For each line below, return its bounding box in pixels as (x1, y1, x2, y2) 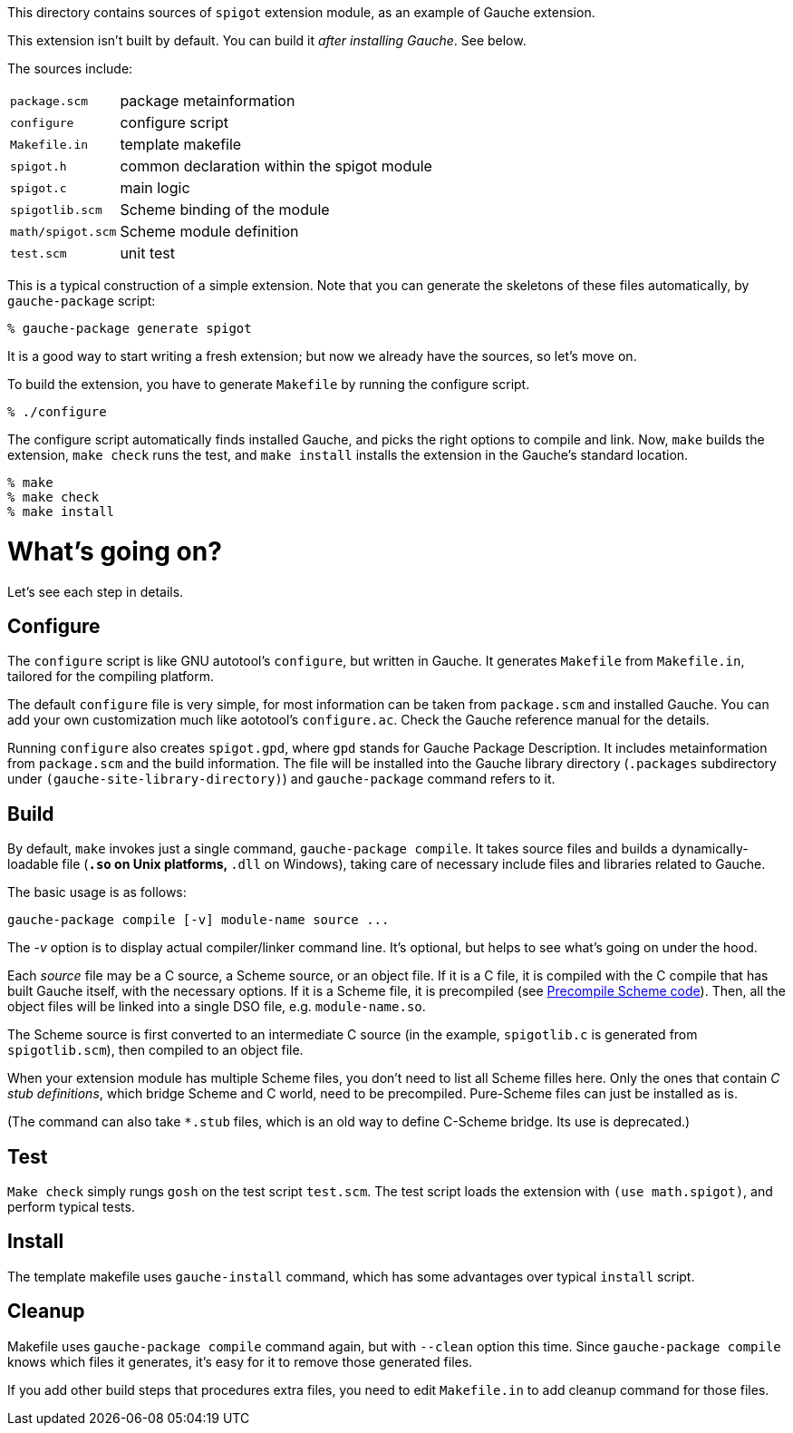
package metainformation (120, 92, 295, 110)
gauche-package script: (7, 293, 156, 308)
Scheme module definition (120, 222, 299, 240)
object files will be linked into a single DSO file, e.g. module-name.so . (7, 999, 426, 1015)
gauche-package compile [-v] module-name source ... (7, 912, 390, 928)
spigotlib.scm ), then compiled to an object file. (7, 1042, 304, 1058)
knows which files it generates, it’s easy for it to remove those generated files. (7, 1353, 473, 1370)
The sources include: (7, 61, 133, 76)
